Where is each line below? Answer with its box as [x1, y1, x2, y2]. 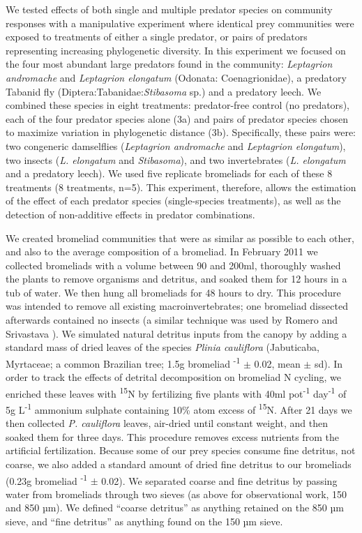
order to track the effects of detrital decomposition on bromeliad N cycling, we [6, 370, 341, 384]
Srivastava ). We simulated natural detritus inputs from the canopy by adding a [6, 326, 347, 340]
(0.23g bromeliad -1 [6, 471, 88, 488]
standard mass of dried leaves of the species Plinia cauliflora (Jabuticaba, [6, 340, 320, 354]
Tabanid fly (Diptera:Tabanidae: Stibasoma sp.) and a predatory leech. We [6, 84, 322, 98]
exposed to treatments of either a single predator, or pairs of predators [6, 29, 308, 44]
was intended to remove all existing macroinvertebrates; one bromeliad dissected [6, 299, 348, 313]
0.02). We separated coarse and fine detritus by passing [101, 473, 338, 488]
